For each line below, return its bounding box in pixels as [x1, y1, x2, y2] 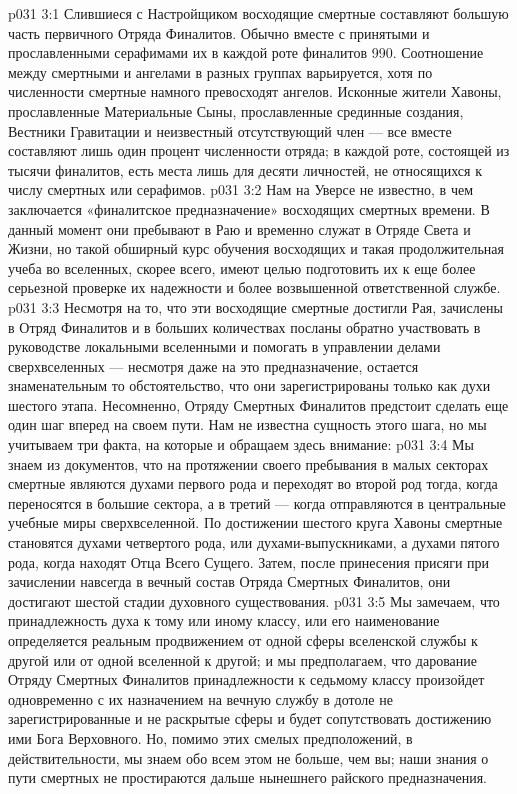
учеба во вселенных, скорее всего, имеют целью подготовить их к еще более [8, 257, 476, 278]
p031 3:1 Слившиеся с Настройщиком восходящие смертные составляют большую [8, 3, 509, 23]
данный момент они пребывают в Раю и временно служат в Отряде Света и [8, 218, 471, 239]
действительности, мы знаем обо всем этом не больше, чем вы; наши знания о [8, 747, 489, 768]
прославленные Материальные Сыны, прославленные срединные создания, [8, 100, 464, 121]
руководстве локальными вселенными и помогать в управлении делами [8, 336, 441, 357]
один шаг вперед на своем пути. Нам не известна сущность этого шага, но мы [8, 414, 487, 435]
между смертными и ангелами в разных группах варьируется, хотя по [8, 61, 433, 82]
